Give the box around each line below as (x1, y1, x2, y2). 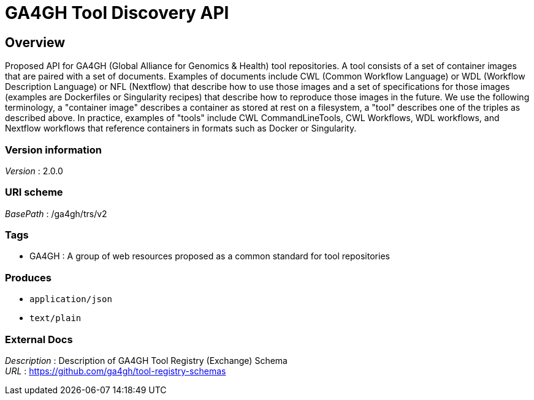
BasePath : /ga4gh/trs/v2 (5, 208, 107, 219)
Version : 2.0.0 (5, 165, 63, 176)
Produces (5, 271, 51, 284)
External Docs (5, 333, 73, 346)
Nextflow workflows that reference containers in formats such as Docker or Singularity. (5, 123, 357, 134)
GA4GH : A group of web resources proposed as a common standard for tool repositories (29, 251, 390, 262)
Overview (5, 34, 66, 50)
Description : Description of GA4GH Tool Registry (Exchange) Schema (5, 355, 288, 366)
